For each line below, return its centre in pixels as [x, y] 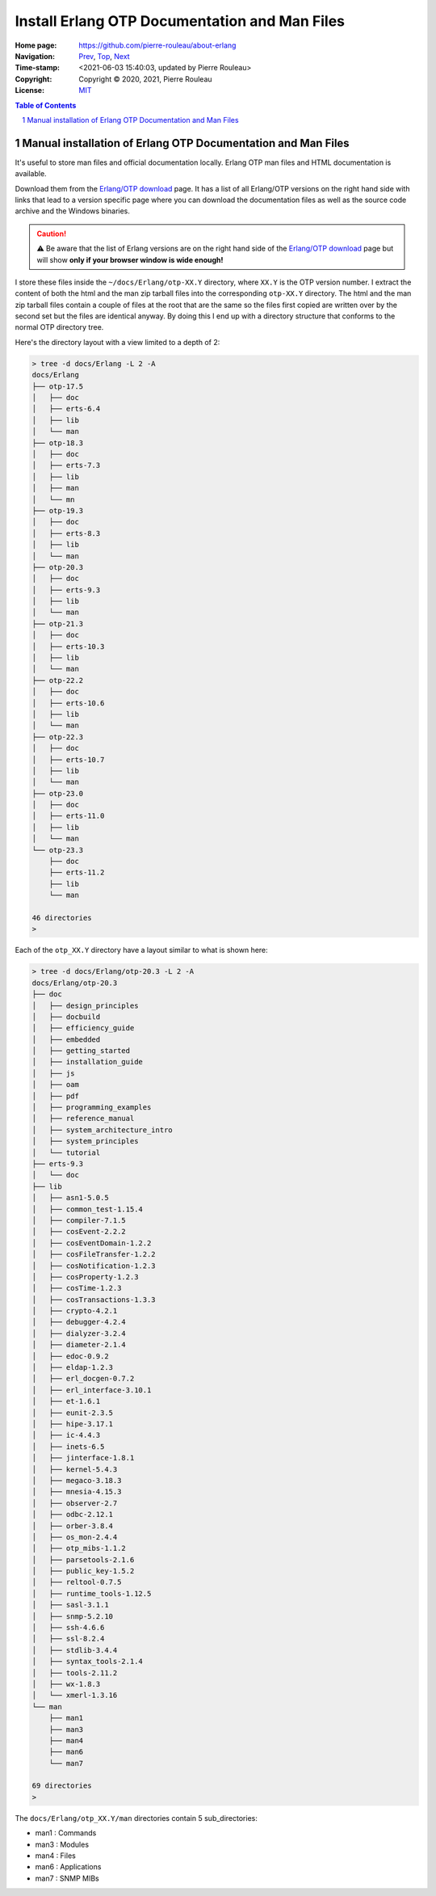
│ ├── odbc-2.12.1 [72, 1515]
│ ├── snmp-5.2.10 [72, 1616]
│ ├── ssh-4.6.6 [68, 1628]
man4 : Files [55, 1856]
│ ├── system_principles [85, 1141]
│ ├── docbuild [66, 1017]
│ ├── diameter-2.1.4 [79, 1345]
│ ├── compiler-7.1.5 [79, 1220]
